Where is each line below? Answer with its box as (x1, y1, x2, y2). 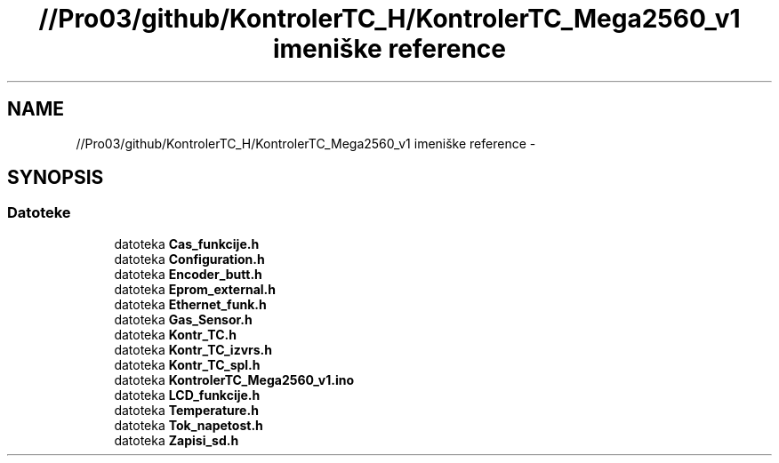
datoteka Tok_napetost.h (114, 417, 263, 433)
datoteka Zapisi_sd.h (114, 432, 239, 448)
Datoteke (7, 204, 71, 222)
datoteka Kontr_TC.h (114, 326, 237, 342)
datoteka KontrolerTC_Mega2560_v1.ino (114, 371, 355, 387)
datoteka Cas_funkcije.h (114, 235, 260, 251)
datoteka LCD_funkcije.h (114, 387, 261, 403)
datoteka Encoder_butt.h (114, 266, 262, 282)
